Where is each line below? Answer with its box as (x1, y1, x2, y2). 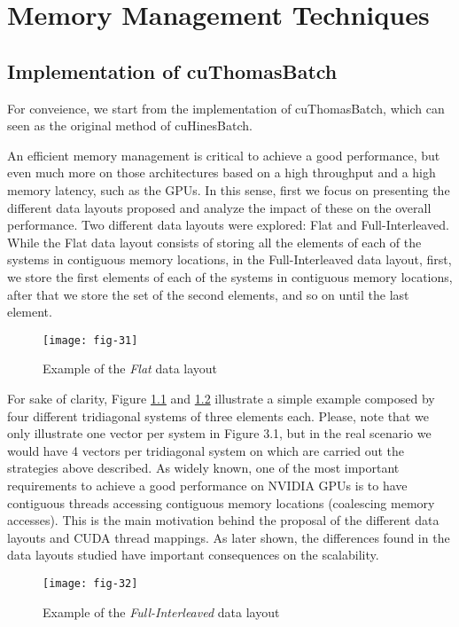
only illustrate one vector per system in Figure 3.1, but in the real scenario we (7, 424, 432, 443)
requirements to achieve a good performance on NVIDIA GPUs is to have (7, 475, 408, 494)
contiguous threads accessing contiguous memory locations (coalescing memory (7, 493, 435, 512)
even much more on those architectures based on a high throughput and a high (7, 163, 436, 182)
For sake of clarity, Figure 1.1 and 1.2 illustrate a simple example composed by (7, 388, 435, 407)
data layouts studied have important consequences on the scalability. (7, 545, 379, 564)
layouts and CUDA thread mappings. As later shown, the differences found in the (7, 528, 450, 546)
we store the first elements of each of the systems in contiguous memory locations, (7, 267, 453, 286)
